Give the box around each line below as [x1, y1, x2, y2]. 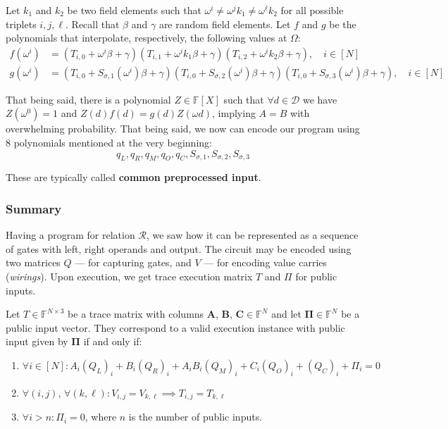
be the [329, 16, 356, 31]
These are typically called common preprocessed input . [6, 170, 261, 185]
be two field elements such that [67, 3, 201, 17]
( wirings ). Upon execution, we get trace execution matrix [6, 269, 253, 284]
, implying [212, 106, 256, 120]
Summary [6, 199, 62, 217]
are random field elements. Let [158, 16, 291, 31]
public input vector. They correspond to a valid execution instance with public [6, 320, 345, 335]
